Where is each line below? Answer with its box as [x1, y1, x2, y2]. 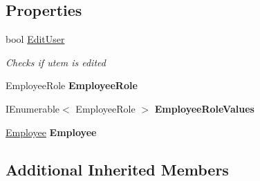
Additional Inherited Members [6, 158, 229, 180]
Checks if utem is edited [6, 55, 106, 69]
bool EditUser [6, 32, 65, 46]
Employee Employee [6, 124, 97, 139]
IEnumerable [6, 101, 60, 115]
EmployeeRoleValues [154, 101, 254, 115]
